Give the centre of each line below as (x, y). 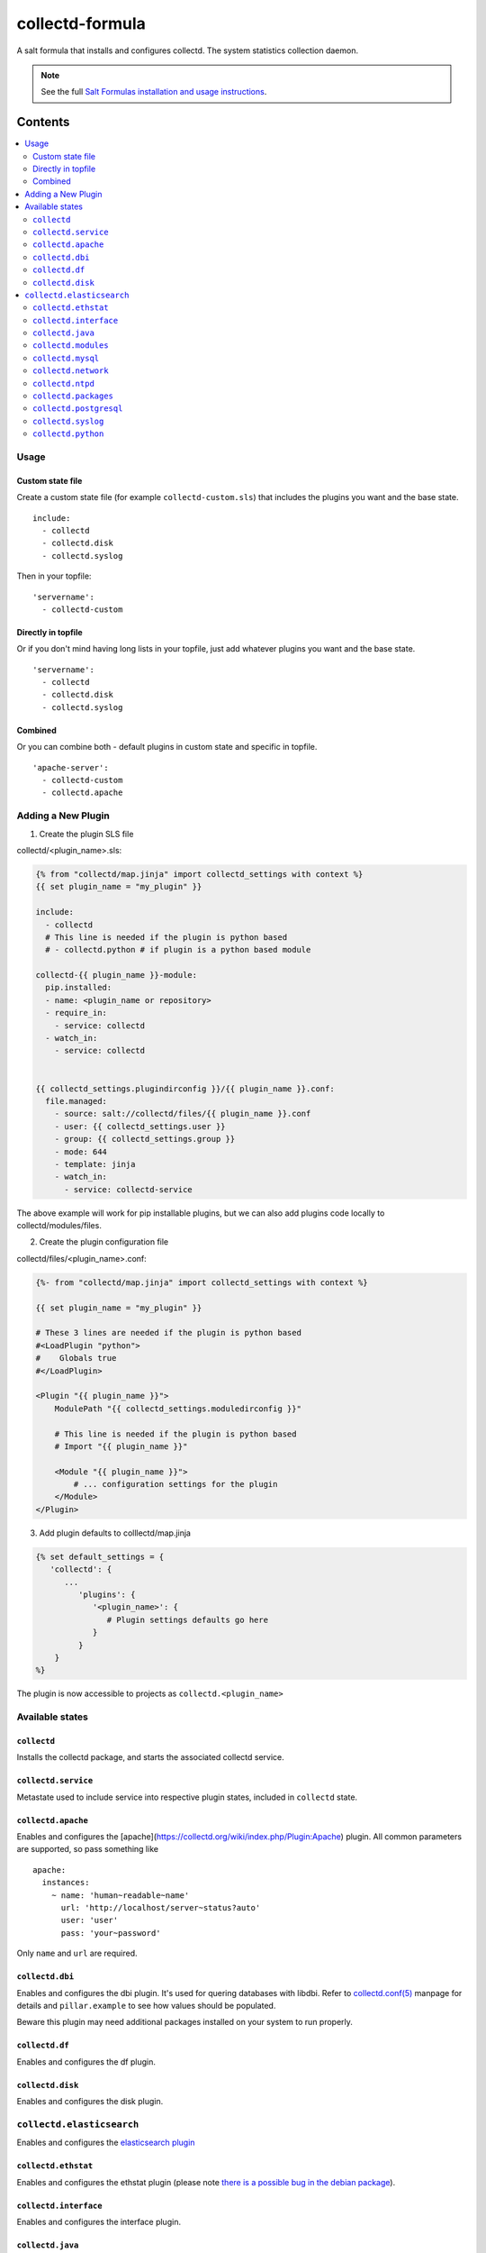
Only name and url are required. (77, 1953)
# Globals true (76, 1358)
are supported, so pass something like (88, 1849)
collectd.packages (73, 396)
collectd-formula (81, 23)
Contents (43, 122)
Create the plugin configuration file (104, 1242)
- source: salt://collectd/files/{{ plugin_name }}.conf (183, 1114)
